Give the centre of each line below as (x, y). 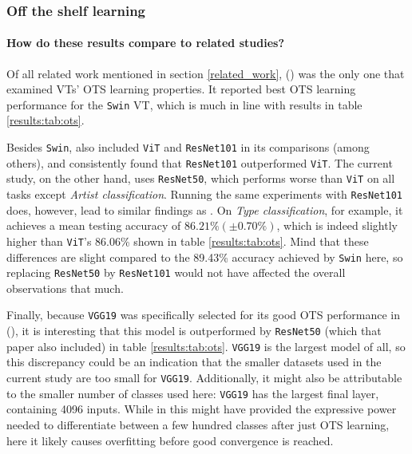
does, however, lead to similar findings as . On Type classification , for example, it (205, 209)
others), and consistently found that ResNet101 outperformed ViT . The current (200, 162)
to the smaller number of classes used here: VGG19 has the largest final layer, (193, 393)
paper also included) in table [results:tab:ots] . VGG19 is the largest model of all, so (206, 346)
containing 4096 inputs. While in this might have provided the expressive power (202, 409)
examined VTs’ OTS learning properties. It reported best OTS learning (181, 89)
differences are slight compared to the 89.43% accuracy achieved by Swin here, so (205, 257)
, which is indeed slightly (337, 225)
